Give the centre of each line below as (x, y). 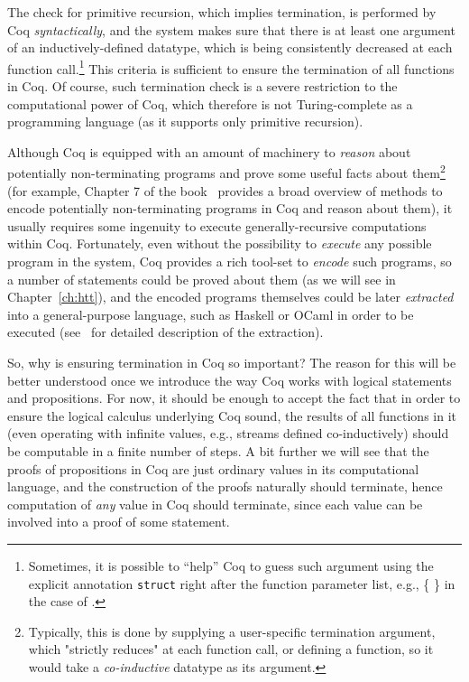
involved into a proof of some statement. (119, 522)
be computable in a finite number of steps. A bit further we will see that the (218, 450)
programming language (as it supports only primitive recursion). (185, 121)
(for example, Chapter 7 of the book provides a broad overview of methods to (225, 190)
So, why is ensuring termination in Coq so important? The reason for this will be (232, 362)
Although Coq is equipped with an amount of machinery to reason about (209, 151)
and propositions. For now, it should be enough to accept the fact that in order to (234, 398)
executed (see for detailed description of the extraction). (166, 332)
